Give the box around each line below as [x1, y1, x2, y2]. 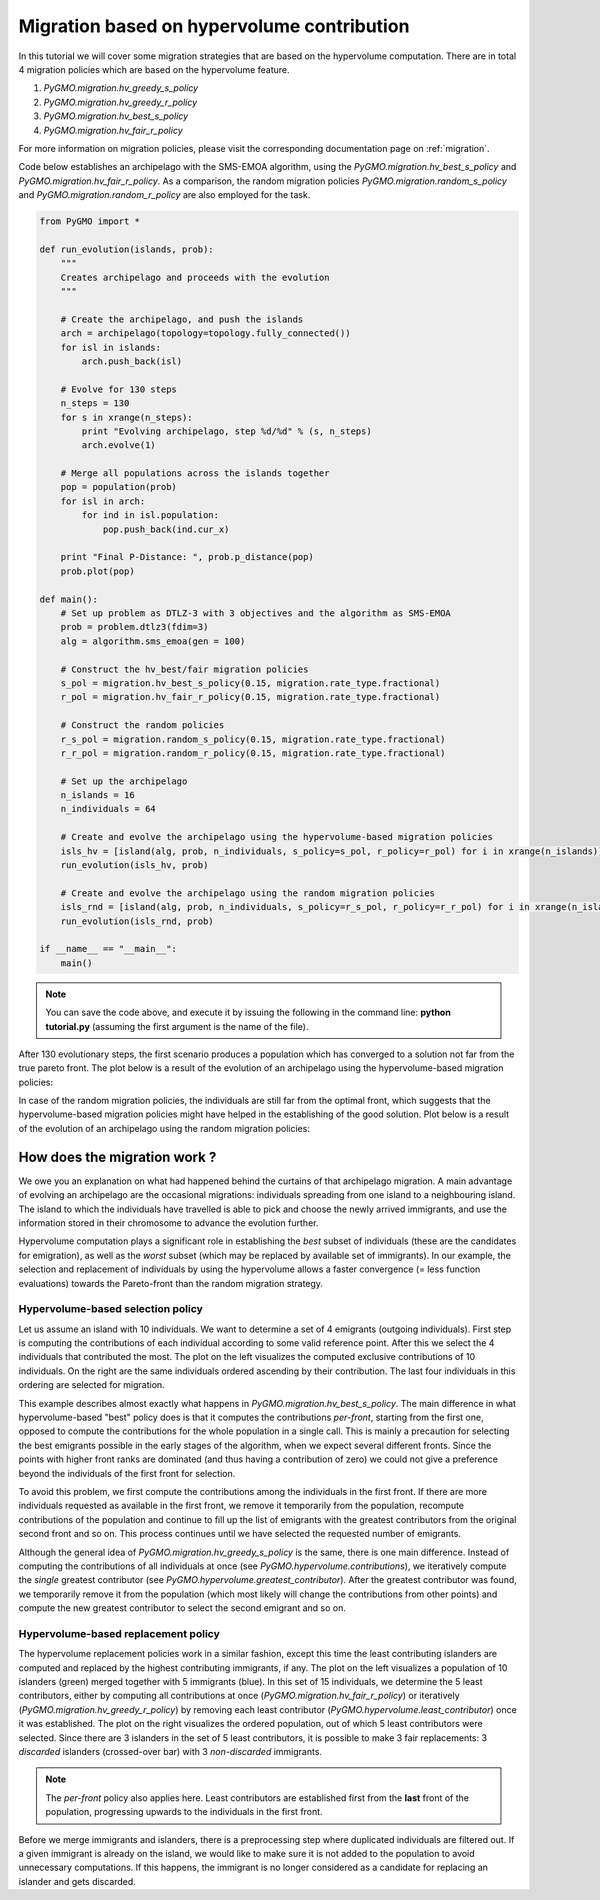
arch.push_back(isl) [81, 355, 183, 367]
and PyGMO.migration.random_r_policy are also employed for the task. [18, 189, 311, 201]
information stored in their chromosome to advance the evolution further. [18, 1216, 319, 1229]
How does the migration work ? [18, 1148, 217, 1165]
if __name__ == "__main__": [39, 943, 177, 955]
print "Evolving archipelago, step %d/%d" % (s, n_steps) [81, 425, 372, 437]
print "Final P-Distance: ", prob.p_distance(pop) [60, 551, 314, 563]
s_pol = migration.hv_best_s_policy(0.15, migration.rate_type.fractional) [60, 677, 441, 689]
